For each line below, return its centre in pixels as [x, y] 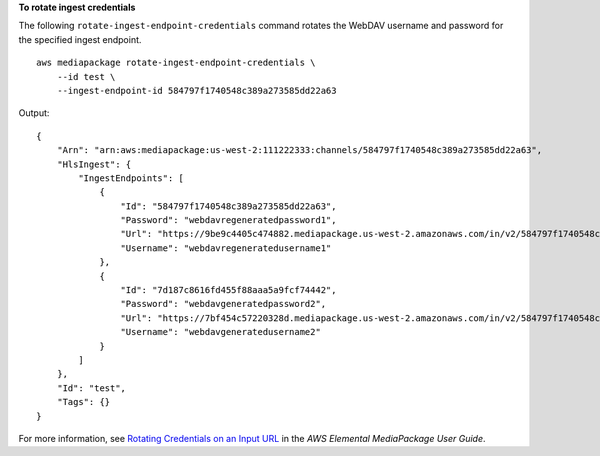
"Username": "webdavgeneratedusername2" [221, 332]
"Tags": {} [83, 402]
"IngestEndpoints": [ [131, 178]
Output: [34, 113]
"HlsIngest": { [94, 164]
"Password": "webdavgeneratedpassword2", [223, 304]
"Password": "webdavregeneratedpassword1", [228, 220]
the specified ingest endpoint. [80, 39]
